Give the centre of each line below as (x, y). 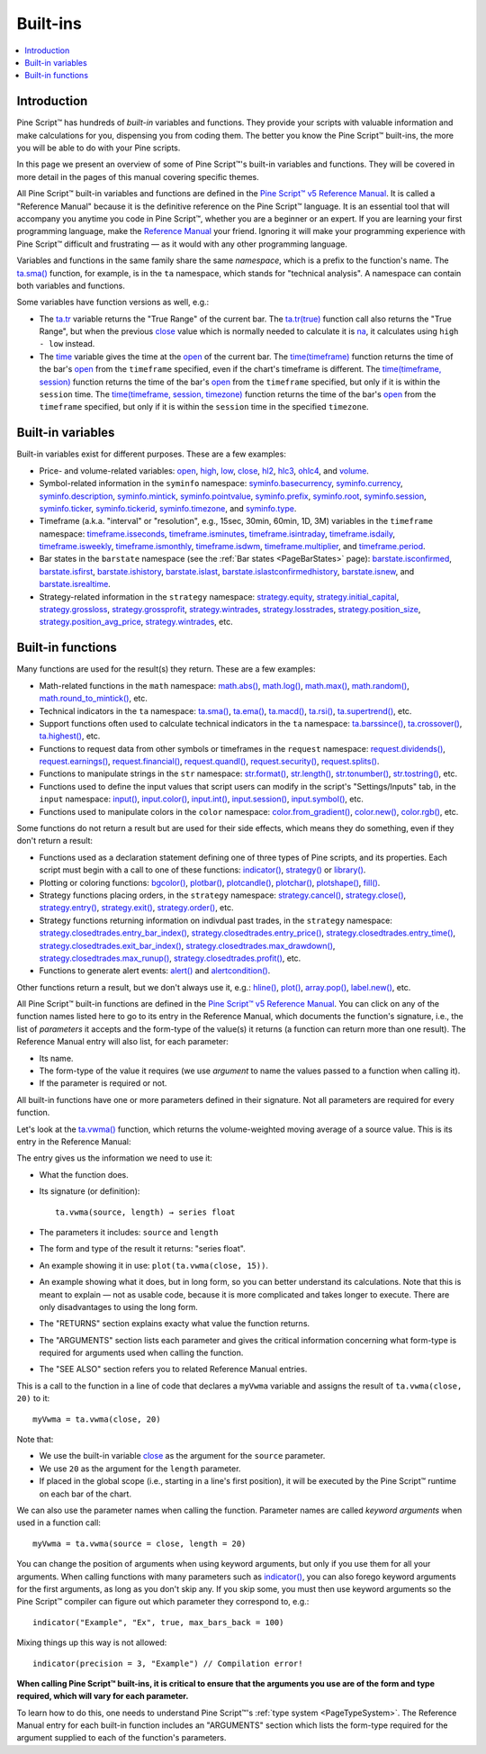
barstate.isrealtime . (75, 584)
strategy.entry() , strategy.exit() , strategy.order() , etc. (136, 908)
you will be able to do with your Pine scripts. (99, 148)
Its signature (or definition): (90, 1191)
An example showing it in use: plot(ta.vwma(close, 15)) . (154, 1265)
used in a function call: (58, 1523)
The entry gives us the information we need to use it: (115, 1158)
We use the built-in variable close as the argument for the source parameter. (182, 1456)
